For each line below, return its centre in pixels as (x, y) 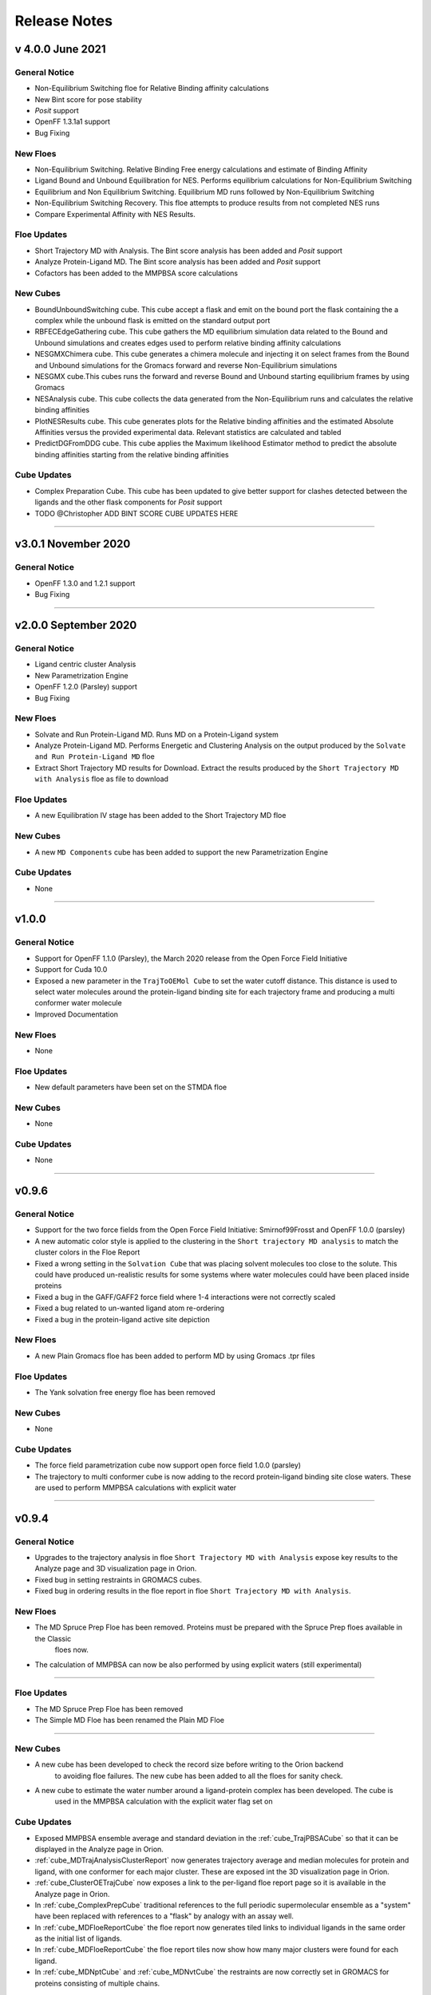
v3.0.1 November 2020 (73, 544)
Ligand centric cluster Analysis (85, 664)
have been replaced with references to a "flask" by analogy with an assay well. (164, 1916)
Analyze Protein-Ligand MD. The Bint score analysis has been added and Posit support (178, 262)
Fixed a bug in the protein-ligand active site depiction (123, 1319)
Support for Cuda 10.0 (71, 970)
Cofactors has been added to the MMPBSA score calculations (136, 273)
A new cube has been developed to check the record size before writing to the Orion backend (189, 1764)
